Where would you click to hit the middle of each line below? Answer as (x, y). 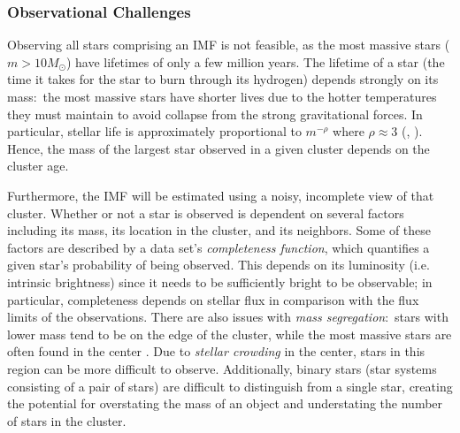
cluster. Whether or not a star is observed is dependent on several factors (206, 213)
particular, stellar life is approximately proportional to (154, 131)
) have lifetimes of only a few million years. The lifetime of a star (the (255, 61)
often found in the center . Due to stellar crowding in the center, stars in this (216, 351)
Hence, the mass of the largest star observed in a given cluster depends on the (218, 148)
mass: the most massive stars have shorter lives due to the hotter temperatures (222, 96)
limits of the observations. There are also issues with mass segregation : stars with (228, 317)
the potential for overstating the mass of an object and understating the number (225, 403)
